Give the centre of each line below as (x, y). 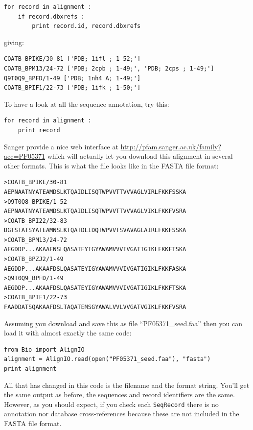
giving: (14, 42)
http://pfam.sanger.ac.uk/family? (171, 146)
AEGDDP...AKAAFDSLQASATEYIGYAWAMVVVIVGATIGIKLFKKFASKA (95, 269)
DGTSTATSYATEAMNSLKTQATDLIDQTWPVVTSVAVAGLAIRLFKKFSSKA (95, 230)
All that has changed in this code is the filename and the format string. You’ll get (127, 385)
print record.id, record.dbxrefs (86, 26)
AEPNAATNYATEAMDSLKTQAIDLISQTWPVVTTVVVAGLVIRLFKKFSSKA (95, 192)
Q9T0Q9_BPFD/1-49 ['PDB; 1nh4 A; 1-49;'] (72, 78)
